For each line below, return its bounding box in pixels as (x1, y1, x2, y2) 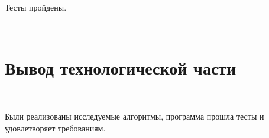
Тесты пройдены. (5, 1, 67, 13)
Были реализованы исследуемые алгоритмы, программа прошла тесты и (5, 110, 264, 122)
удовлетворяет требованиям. (5, 121, 106, 134)
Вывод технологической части (5, 56, 236, 80)
